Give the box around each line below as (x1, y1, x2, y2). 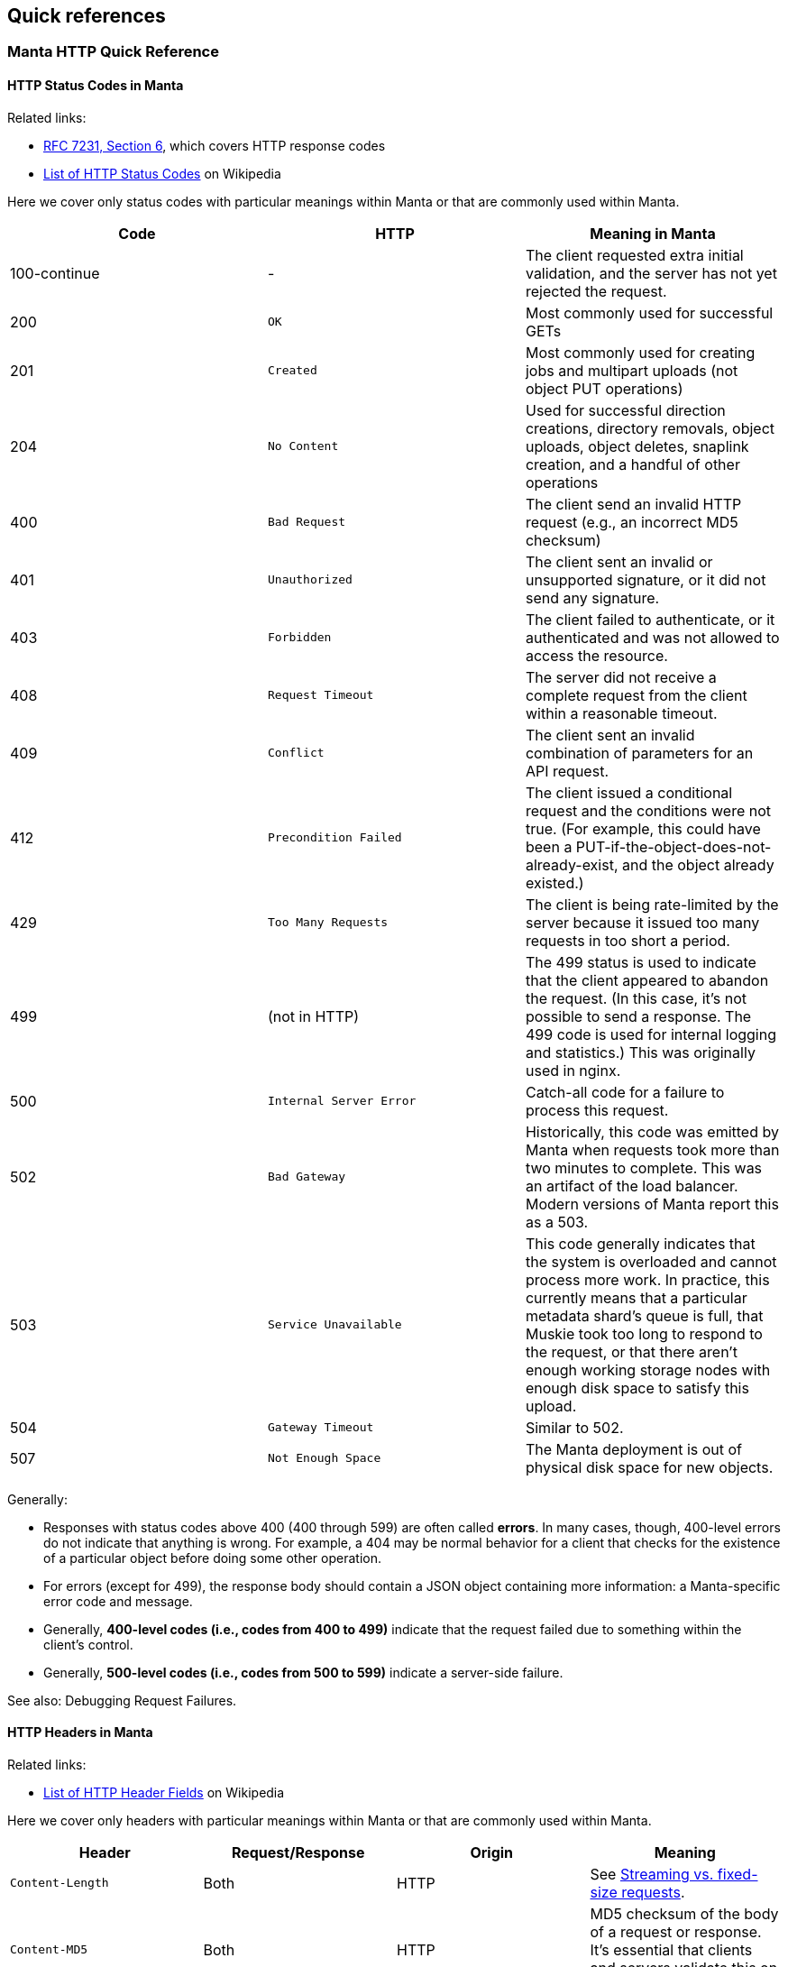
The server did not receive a (525, 667, 717, 686)
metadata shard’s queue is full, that (525, 1306, 764, 1325)
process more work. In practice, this (525, 1270, 770, 1289)
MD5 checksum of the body (590, 1904, 779, 1923)
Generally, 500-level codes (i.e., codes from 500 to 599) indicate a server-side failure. (43, 1664, 564, 1680)
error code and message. (43, 1593, 193, 1609)
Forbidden (267, 630, 332, 645)
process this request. (525, 1100, 669, 1119)
